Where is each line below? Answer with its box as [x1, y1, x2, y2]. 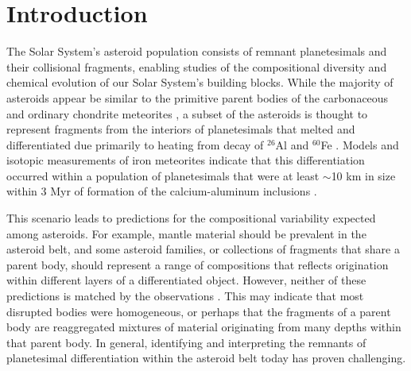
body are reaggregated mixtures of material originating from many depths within [6, 319, 401, 335]
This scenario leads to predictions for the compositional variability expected [6, 210, 376, 226]
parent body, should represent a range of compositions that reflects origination [6, 256, 389, 272]
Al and [275, 136, 309, 153]
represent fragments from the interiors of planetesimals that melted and [6, 121, 355, 137]
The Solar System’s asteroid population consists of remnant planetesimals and [6, 43, 387, 60]
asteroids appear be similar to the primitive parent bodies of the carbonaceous [6, 89, 389, 106]
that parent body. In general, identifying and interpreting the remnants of [6, 334, 366, 350]
